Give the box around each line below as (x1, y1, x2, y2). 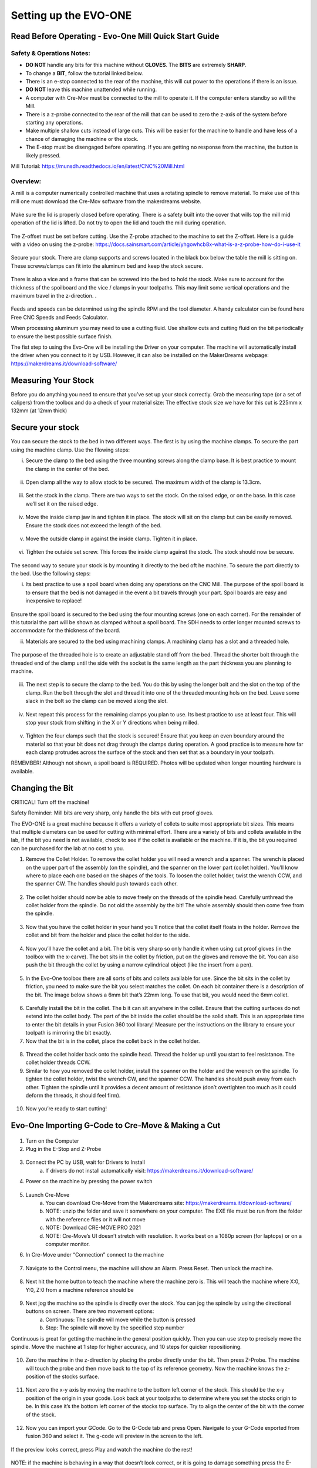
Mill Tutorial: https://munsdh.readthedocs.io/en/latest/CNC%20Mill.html (11, 163, 185, 170)
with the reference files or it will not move (45, 1216, 146, 1223)
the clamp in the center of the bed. (25, 465, 110, 472)
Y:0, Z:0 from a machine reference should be (25, 1286, 134, 1293)
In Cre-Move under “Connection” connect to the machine (25, 1251, 164, 1258)
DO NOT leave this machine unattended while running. (25, 86, 157, 93)
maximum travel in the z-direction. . (11, 292, 97, 299)
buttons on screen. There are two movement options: (25, 1308, 154, 1315)
